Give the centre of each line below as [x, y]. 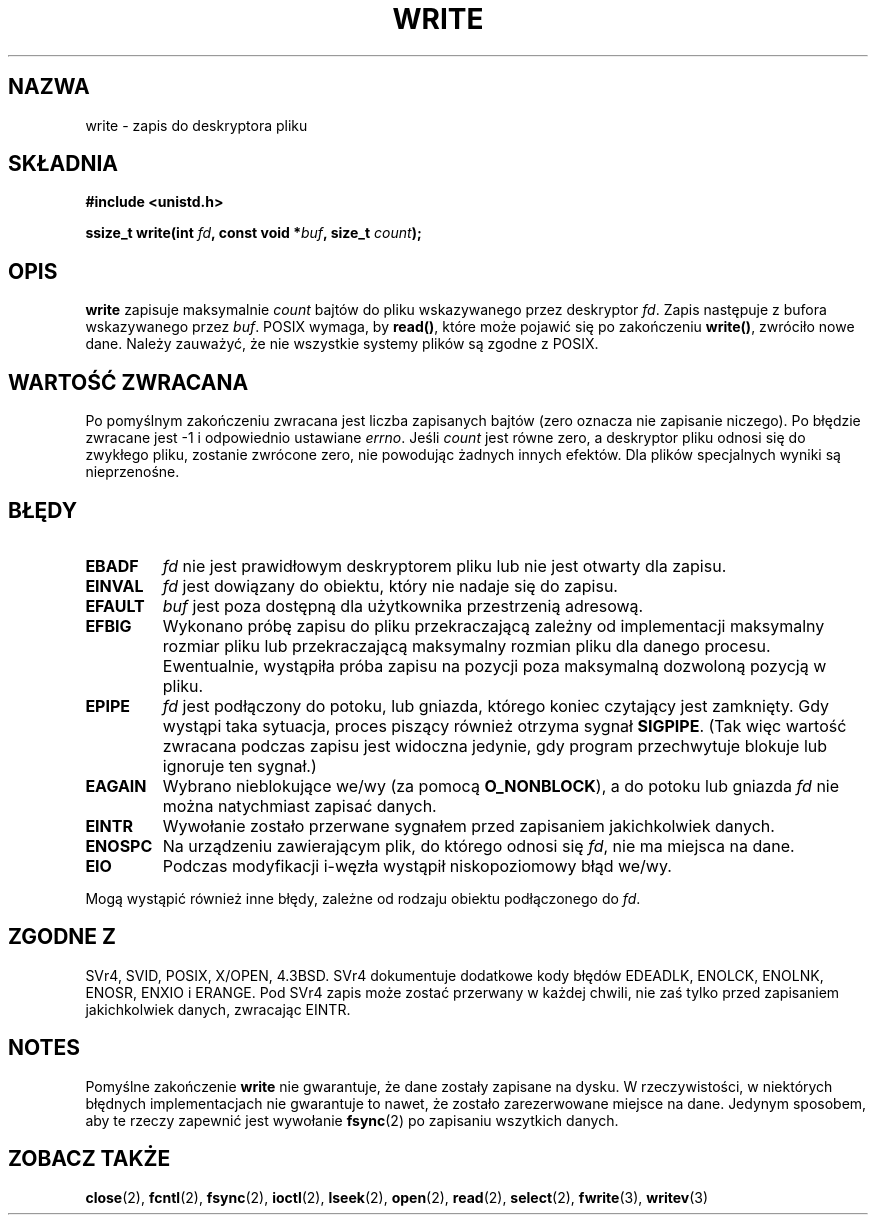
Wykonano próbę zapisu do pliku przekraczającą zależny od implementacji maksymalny [493, 625]
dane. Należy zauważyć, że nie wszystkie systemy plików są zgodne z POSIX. [342, 344]
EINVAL [114, 585]
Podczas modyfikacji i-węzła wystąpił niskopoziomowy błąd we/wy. [417, 865]
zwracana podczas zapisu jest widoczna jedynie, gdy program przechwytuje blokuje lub [495, 745]
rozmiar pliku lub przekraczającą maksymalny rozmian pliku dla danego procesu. [466, 645]
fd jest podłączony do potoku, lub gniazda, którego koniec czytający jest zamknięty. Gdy [495, 705]
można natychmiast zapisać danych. [299, 805]
